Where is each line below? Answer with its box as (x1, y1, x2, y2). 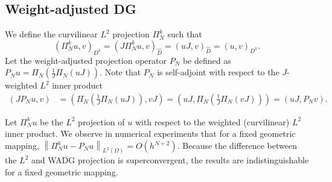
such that (167, 28, 202, 40)
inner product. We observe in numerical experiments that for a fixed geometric (5, 127, 296, 140)
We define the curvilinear (5, 28, 98, 40)
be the (40, 115, 63, 128)
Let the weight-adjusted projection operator (5, 54, 167, 66)
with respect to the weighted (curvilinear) (135, 115, 290, 128)
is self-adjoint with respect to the (157, 66, 279, 78)
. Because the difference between (177, 139, 297, 151)
